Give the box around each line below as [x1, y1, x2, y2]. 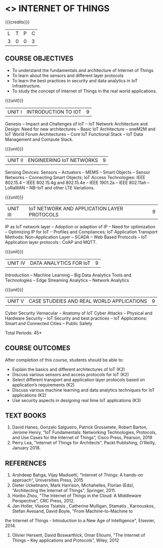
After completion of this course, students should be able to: [5, 357, 124, 363]
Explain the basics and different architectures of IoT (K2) [12, 366, 125, 372]
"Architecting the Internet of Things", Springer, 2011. [12, 488, 116, 493]
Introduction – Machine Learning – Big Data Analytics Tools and [5, 272, 132, 278]
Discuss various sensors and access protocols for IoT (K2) [12, 371, 130, 377]
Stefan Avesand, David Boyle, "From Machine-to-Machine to [12, 508, 133, 514]
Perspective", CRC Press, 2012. [12, 498, 75, 504]
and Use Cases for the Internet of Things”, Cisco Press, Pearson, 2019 [12, 435, 153, 440]
